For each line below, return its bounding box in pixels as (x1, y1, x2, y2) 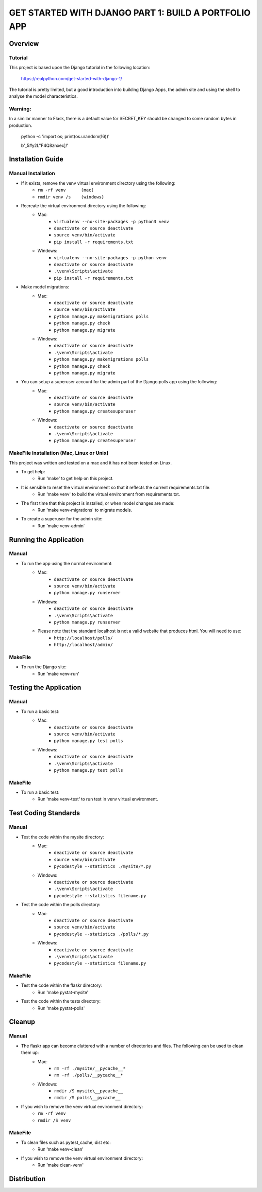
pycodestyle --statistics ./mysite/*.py (54, 864, 151, 869)
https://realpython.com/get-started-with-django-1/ (21, 75, 122, 81)
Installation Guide (9, 155, 64, 163)
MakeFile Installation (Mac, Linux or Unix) (9, 450, 109, 457)
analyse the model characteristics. (9, 93, 78, 99)
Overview (9, 39, 39, 48)
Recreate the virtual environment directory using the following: (21, 202, 146, 209)
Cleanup (9, 1018, 35, 1026)
